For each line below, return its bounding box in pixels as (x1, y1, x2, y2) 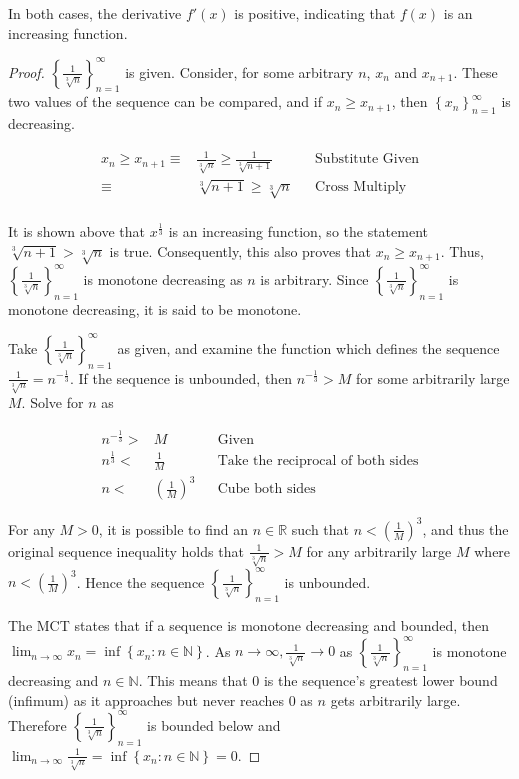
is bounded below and (147, 714, 281, 735)
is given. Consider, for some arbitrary (125, 61, 354, 82)
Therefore (8, 714, 67, 735)
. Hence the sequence (76, 571, 205, 592)
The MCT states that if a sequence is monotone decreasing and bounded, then (8, 615, 490, 636)
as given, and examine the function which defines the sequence (117, 337, 500, 358)
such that (291, 518, 350, 539)
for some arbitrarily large (356, 367, 510, 388)
